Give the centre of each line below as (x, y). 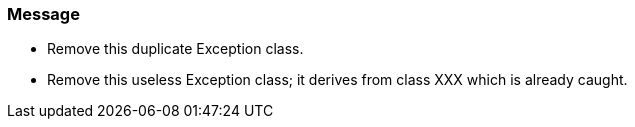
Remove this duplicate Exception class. (175, 49)
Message (43, 14)
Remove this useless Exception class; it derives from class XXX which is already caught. (337, 80)
